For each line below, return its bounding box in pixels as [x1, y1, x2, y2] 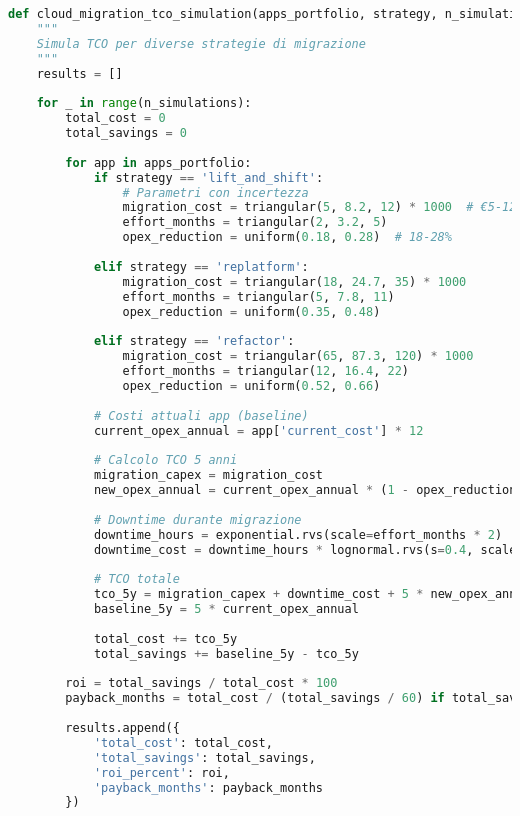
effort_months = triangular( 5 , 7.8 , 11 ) [122, 289, 395, 304]
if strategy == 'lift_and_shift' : [93, 170, 324, 185]
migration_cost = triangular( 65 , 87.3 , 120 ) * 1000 [122, 349, 474, 364]
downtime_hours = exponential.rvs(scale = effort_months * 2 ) [93, 527, 503, 542]
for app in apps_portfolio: [65, 155, 252, 170]
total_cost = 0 [65, 111, 166, 126]
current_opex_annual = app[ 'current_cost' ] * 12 [93, 423, 424, 438]
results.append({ [65, 721, 180, 735]
